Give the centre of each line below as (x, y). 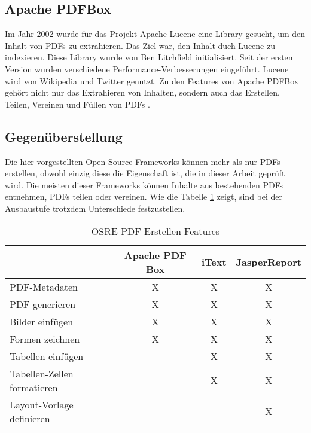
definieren (30, 418)
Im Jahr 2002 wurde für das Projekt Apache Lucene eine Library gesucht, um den (155, 34)
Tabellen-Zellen (42, 373)
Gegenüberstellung (64, 136)
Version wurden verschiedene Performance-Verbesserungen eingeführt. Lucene (147, 68)
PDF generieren (43, 304)
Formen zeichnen (45, 339)
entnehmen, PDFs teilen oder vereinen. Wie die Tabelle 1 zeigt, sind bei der (144, 196)
